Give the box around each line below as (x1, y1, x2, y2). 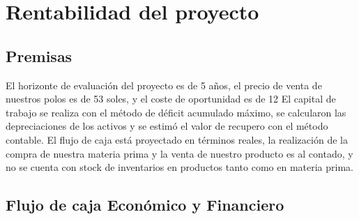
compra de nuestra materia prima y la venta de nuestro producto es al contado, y (6, 146, 353, 160)
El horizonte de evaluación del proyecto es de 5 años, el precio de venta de (6, 77, 322, 92)
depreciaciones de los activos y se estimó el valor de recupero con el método (6, 119, 328, 133)
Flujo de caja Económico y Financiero (6, 194, 284, 216)
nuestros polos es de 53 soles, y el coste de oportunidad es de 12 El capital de (6, 91, 336, 106)
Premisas (6, 45, 72, 66)
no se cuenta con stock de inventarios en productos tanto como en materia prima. (6, 160, 353, 174)
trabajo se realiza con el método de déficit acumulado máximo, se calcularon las (6, 105, 346, 119)
